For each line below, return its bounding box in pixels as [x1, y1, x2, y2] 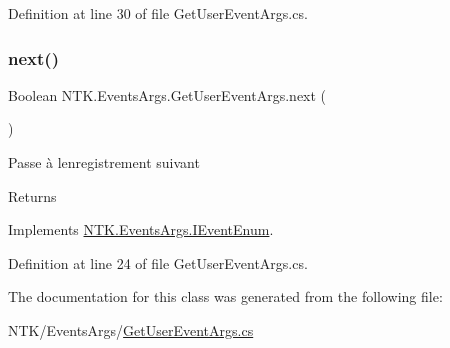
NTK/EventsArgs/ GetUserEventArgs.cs [8, 319, 254, 340]
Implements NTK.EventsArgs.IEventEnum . [8, 219, 274, 240]
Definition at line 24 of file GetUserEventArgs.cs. [8, 252, 308, 273]
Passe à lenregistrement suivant [8, 152, 200, 172]
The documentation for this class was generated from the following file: [8, 286, 443, 307]
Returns [8, 185, 57, 206]
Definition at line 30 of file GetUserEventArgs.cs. [8, 3, 308, 23]
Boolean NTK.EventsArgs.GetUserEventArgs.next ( [8, 84, 327, 105]
